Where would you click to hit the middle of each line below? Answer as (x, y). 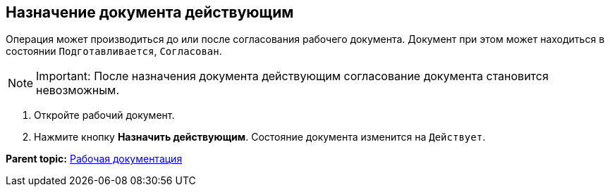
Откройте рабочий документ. (104, 115)
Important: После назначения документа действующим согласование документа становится (292, 76)
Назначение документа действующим (150, 12)
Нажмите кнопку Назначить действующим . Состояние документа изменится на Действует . (260, 137)
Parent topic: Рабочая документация (94, 159)
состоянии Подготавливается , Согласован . (114, 51)
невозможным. (78, 90)
